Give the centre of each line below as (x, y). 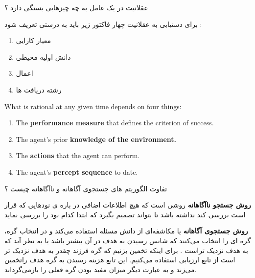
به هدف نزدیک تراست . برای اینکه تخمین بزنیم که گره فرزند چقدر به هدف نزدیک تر (126, 250)
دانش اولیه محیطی (43, 57)
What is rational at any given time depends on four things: (93, 106)
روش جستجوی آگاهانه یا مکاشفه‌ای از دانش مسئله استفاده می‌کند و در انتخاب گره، (126, 231)
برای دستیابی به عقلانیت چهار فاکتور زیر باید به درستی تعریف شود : (103, 24)
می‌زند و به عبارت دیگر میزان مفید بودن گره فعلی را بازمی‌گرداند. (101, 269)
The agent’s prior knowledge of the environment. (96, 139)
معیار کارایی (34, 40)
